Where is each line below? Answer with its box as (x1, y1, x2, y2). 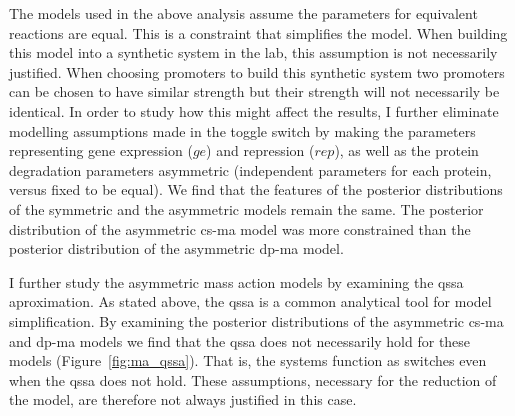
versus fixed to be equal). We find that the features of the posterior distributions (9, 179, 503, 200)
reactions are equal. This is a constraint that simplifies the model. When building (9, 22, 508, 43)
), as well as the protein (334, 140, 479, 161)
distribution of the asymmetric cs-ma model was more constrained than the (9, 218, 471, 239)
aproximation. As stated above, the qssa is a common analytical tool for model (9, 291, 492, 312)
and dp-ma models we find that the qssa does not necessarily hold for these (9, 330, 471, 351)
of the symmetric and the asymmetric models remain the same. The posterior (9, 198, 484, 219)
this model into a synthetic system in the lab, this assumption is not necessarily (9, 42, 498, 63)
